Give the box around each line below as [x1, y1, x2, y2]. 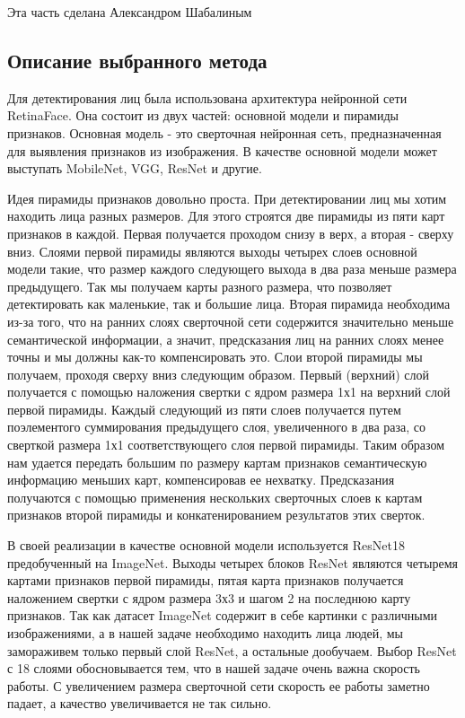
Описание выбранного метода [7, 46, 268, 74]
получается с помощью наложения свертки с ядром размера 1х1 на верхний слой [7, 382, 451, 401]
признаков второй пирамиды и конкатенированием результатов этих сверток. [7, 505, 426, 524]
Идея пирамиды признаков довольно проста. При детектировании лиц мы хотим [7, 188, 447, 207]
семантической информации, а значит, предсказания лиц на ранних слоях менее [7, 329, 444, 348]
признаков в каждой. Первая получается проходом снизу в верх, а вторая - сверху [7, 223, 454, 242]
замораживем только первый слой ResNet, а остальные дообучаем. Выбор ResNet [7, 641, 457, 660]
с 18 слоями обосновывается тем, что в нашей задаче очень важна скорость [7, 659, 421, 678]
